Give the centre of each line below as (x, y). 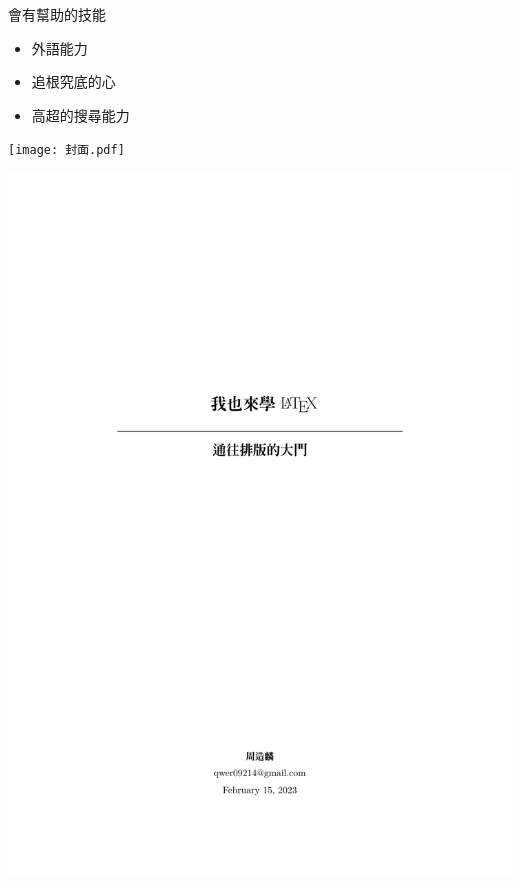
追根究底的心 (73, 81)
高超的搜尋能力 (80, 114)
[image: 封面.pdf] (66, 150)
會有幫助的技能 (57, 14)
